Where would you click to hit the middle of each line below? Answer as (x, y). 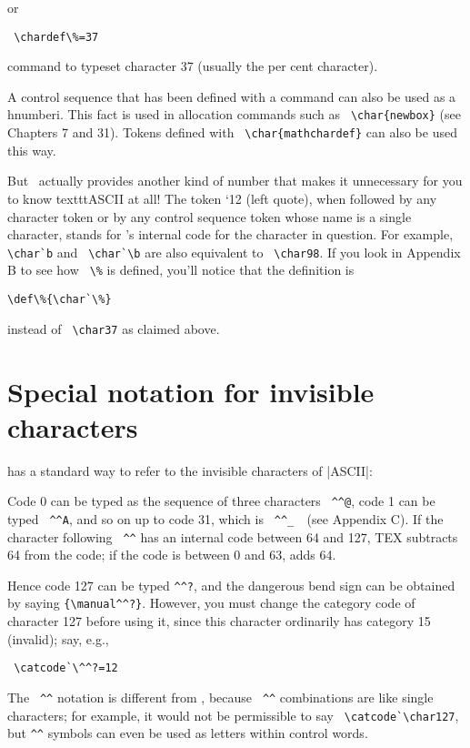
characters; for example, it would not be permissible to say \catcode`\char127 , (233, 715)
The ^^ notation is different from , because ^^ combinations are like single (220, 697)
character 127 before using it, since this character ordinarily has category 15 (219, 621)
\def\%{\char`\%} (60, 300)
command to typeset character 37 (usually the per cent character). (193, 66)
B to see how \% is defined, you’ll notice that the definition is (181, 270)
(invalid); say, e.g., (58, 638)
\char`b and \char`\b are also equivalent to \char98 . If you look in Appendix (234, 252)
